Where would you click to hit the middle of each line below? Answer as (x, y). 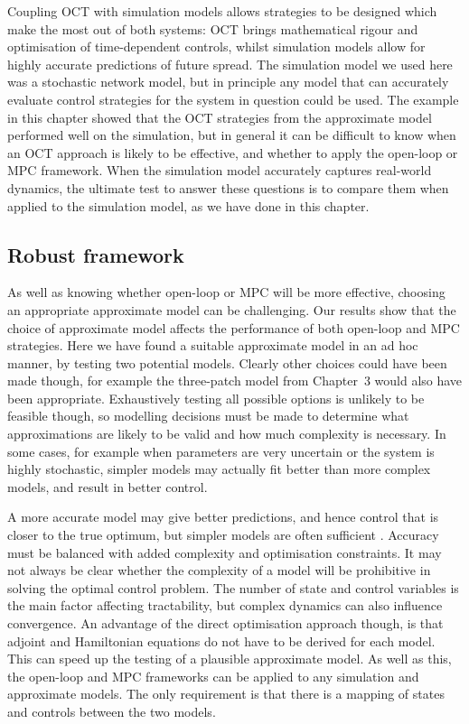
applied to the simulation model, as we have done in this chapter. (188, 205)
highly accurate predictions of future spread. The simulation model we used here (230, 64)
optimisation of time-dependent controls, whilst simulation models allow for (216, 46)
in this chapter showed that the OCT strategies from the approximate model (220, 117)
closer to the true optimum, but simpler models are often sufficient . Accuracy (223, 535)
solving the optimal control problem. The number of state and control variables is (233, 587)
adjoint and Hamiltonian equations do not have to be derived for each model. (221, 640)
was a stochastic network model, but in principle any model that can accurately (228, 82)
